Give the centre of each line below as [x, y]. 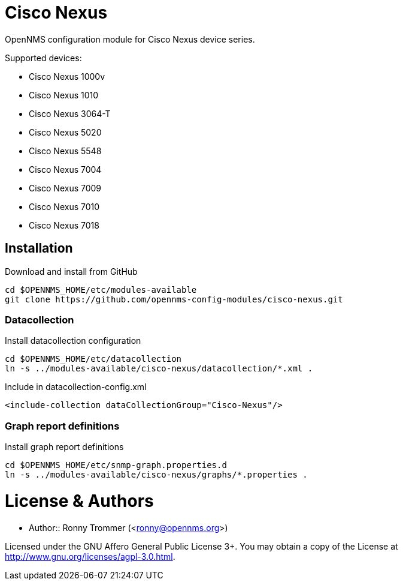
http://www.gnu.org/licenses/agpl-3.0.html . [90, 556]
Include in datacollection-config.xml [76, 387]
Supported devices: [43, 58]
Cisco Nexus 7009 [65, 188]
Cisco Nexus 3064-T [70, 113]
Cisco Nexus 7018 [64, 225]
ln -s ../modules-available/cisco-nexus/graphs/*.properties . [156, 475]
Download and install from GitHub [71, 271]
